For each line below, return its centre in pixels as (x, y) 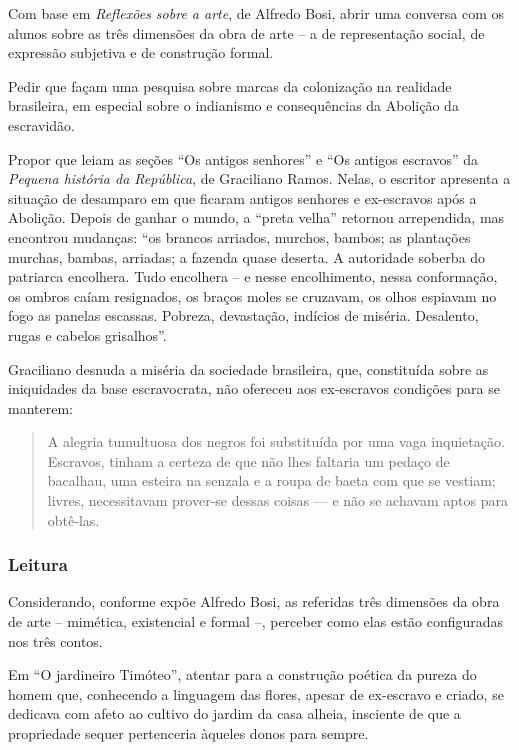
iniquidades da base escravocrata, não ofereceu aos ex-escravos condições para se (254, 388)
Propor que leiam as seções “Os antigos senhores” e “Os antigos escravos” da (243, 158)
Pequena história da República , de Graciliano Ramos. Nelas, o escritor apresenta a (259, 178)
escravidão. (42, 124)
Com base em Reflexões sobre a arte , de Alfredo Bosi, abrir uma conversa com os (256, 13)
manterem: (40, 407)
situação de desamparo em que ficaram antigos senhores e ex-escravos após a (242, 197)
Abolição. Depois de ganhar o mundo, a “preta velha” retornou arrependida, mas (256, 217)
